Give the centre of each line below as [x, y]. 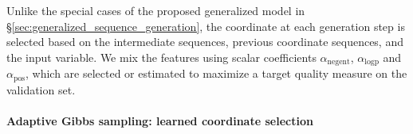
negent [338, 62]
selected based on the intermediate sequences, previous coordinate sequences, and [205, 42]
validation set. [41, 89]
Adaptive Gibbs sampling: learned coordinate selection [160, 120]
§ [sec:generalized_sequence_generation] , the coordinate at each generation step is [206, 26]
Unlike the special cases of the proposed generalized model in [156, 10]
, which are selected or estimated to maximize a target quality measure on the [216, 73]
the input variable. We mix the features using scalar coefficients [161, 57]
